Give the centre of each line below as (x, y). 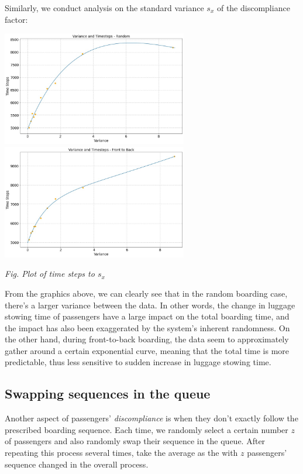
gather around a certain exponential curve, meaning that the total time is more (147, 350)
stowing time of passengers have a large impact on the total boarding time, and (147, 316)
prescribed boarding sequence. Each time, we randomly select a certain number (147, 429)
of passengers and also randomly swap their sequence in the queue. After (135, 441)
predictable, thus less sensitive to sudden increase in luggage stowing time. (138, 362)
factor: (16, 19)
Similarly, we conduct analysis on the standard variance (104, 8)
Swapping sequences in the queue (108, 394)
